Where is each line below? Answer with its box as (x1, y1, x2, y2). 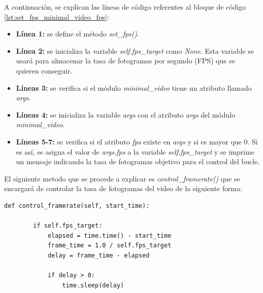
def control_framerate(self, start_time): (4, 202, 150, 209)
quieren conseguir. (16, 65, 73, 76)
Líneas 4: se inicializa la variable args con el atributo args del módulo (16, 109, 236, 120)
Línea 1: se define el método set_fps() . (16, 28, 140, 39)
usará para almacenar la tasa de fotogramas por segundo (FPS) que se (16, 55, 235, 66)
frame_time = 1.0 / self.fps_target (47, 242, 172, 249)
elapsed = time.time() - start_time (47, 232, 172, 239)
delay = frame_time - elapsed (47, 251, 150, 259)
